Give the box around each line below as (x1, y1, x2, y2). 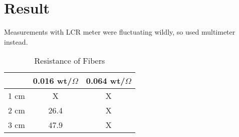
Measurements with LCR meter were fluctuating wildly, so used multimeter (4, 27, 235, 37)
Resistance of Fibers (34, 55, 105, 67)
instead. (4, 36, 28, 47)
